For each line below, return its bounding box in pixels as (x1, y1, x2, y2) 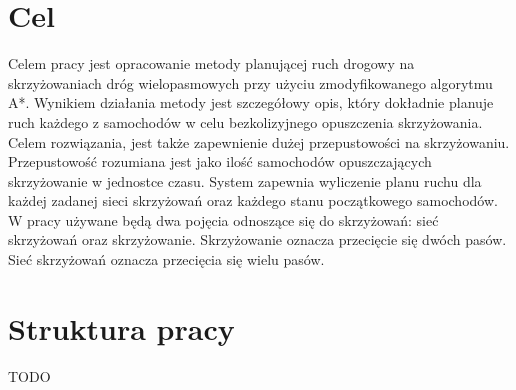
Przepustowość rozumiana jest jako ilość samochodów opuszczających (8, 151, 432, 172)
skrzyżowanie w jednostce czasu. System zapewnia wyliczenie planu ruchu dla (8, 170, 482, 191)
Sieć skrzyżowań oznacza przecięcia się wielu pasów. (8, 249, 325, 270)
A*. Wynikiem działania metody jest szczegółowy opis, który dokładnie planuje (8, 92, 494, 113)
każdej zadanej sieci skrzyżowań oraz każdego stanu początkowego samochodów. (8, 190, 498, 211)
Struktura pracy (8, 307, 235, 348)
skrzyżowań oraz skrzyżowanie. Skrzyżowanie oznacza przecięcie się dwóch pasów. (8, 229, 507, 250)
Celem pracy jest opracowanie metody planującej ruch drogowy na (8, 53, 415, 74)
